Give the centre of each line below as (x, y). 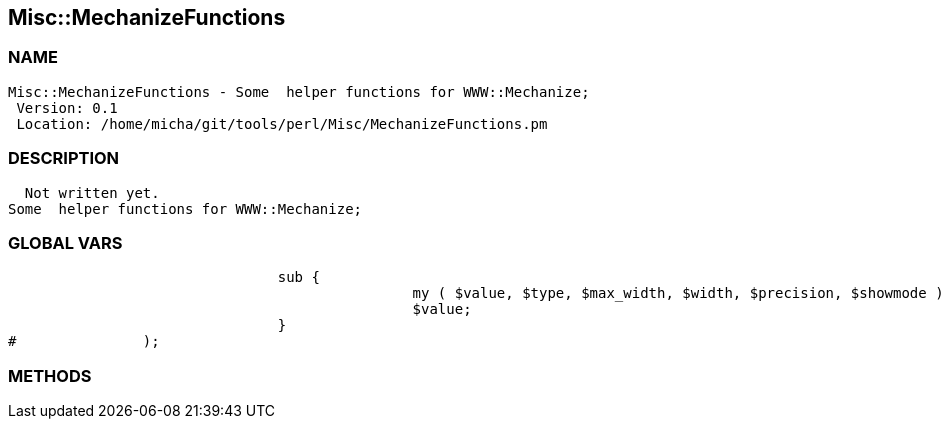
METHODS (50, 375)
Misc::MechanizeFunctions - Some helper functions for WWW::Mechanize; (299, 91)
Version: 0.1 (67, 107)
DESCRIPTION (64, 158)
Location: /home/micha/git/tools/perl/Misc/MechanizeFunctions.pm (282, 123)
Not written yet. (92, 192)
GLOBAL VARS (65, 242)
